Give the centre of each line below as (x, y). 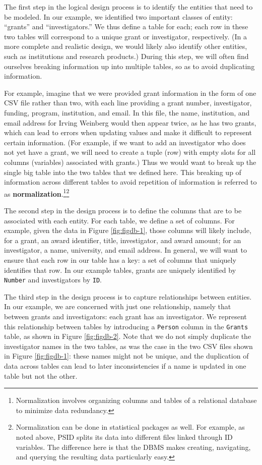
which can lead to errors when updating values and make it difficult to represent (128, 132)
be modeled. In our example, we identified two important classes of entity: (118, 16)
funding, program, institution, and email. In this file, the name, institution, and (127, 112)
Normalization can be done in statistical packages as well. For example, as (130, 427)
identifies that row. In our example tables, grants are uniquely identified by (120, 270)
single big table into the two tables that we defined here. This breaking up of (123, 172)
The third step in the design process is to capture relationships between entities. (128, 296)
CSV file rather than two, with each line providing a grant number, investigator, (128, 103)
